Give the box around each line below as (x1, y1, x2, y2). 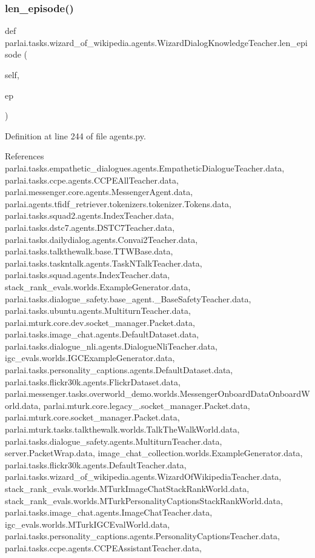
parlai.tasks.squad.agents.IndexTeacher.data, (5, 268, 170, 281)
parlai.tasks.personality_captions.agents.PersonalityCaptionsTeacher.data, (5, 530, 280, 542)
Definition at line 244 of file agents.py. (5, 129, 146, 142)
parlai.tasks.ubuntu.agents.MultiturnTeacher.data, (5, 304, 191, 317)
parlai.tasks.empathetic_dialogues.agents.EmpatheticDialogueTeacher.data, (5, 161, 285, 174)
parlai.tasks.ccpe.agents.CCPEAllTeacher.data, (5, 173, 179, 186)
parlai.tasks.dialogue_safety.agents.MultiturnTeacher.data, (5, 434, 222, 447)
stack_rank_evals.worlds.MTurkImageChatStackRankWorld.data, (5, 482, 250, 494)
